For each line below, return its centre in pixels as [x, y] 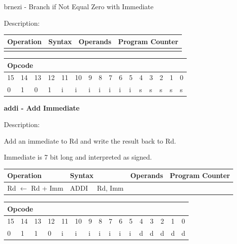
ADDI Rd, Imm [97, 188]
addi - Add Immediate [42, 108]
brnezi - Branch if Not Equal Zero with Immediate [79, 6]
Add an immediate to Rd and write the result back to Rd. [90, 140]
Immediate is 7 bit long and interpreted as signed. [78, 157]
